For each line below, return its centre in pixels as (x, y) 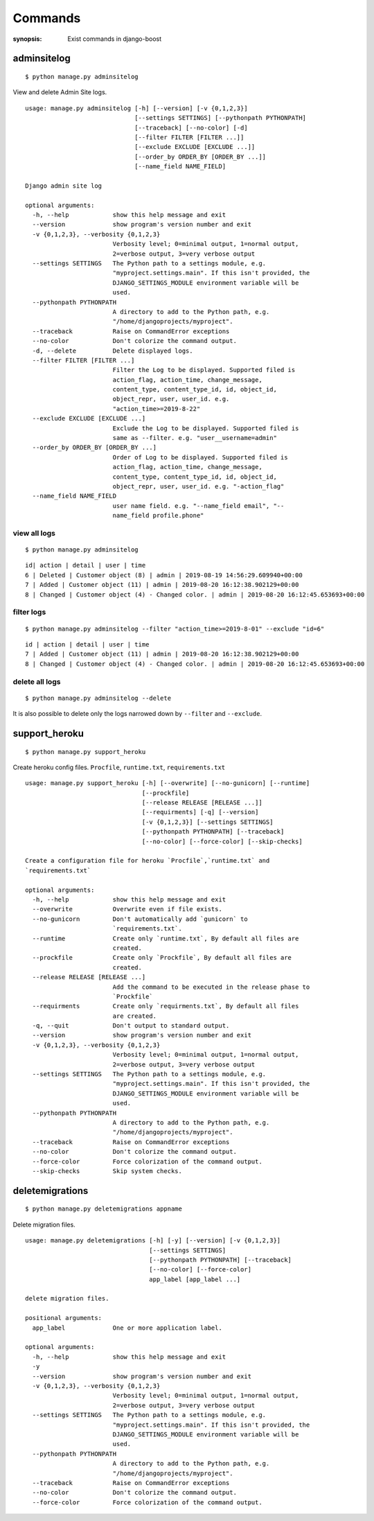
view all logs (34, 533)
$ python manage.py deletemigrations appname (104, 1209)
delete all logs (37, 681)
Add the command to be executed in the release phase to (211, 987)
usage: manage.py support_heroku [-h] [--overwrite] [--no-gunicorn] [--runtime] (168, 783)
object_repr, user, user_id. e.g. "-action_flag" (198, 486)
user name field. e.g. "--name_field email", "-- (198, 505)
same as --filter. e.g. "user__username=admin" (195, 438)
